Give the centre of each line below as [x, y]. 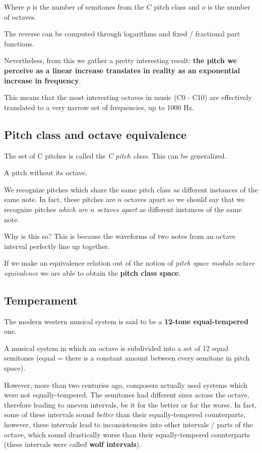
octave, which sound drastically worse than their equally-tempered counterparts [127, 434]
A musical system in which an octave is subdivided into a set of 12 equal [116, 348]
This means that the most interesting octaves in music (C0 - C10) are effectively [128, 97]
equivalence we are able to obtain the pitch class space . [92, 272]
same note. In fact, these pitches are [60, 199]
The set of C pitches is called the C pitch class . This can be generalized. [115, 155]
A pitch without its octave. [46, 172]
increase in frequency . [43, 80]
